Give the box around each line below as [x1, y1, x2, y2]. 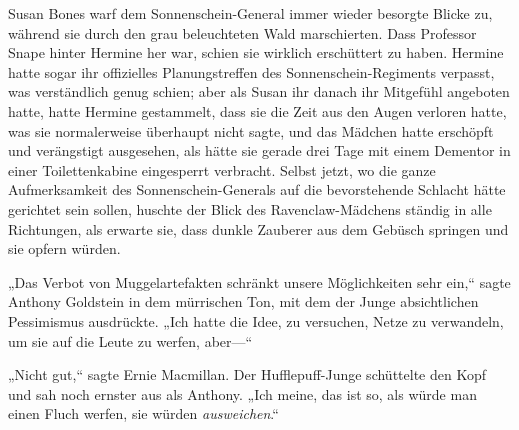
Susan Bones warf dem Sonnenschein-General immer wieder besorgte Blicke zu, [8, 3, 493, 23]
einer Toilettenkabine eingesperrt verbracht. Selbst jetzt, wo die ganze [8, 159, 436, 180]
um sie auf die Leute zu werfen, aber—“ [8, 330, 253, 351]
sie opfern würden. [8, 238, 121, 259]
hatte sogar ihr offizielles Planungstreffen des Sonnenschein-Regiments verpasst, [8, 61, 495, 82]
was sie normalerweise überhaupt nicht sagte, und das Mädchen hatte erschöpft [8, 120, 494, 141]
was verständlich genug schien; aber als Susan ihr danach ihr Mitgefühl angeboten [8, 81, 510, 102]
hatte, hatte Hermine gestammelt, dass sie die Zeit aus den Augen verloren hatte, [8, 100, 507, 121]
